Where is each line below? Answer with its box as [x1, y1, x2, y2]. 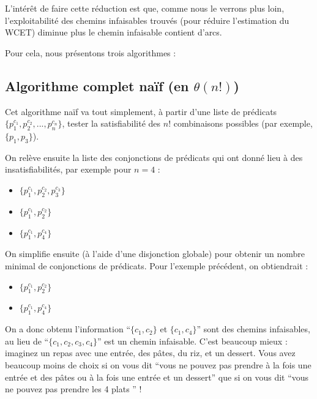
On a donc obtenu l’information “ [5, 323, 131, 335]
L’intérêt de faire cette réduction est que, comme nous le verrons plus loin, [5, 2, 285, 14]
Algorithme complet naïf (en [5, 76, 189, 95]
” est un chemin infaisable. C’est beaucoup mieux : [97, 334, 288, 347]
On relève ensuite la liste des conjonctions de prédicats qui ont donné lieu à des [5, 151, 303, 163]
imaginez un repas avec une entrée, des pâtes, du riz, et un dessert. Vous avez [5, 346, 296, 359]
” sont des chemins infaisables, [196, 323, 310, 335]
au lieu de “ [5, 334, 49, 347]
